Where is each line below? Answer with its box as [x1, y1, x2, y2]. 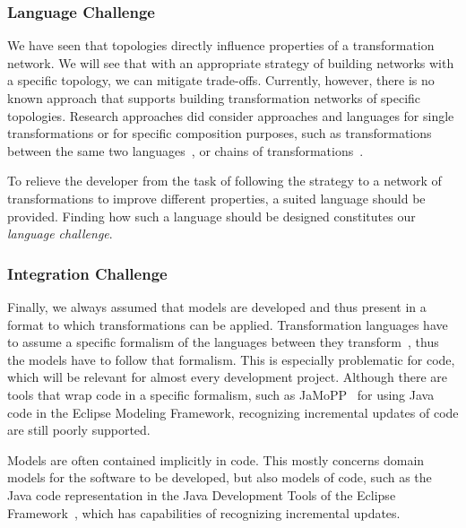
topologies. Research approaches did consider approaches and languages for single [7, 106, 454, 125]
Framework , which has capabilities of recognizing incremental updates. [7, 503, 401, 522]
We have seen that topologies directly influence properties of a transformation [7, 36, 435, 55]
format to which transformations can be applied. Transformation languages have [7, 315, 448, 333]
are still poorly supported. [7, 420, 151, 439]
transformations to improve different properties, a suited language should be [7, 188, 426, 207]
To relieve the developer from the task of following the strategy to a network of [7, 171, 442, 190]
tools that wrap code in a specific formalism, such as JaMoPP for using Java [7, 385, 435, 403]
